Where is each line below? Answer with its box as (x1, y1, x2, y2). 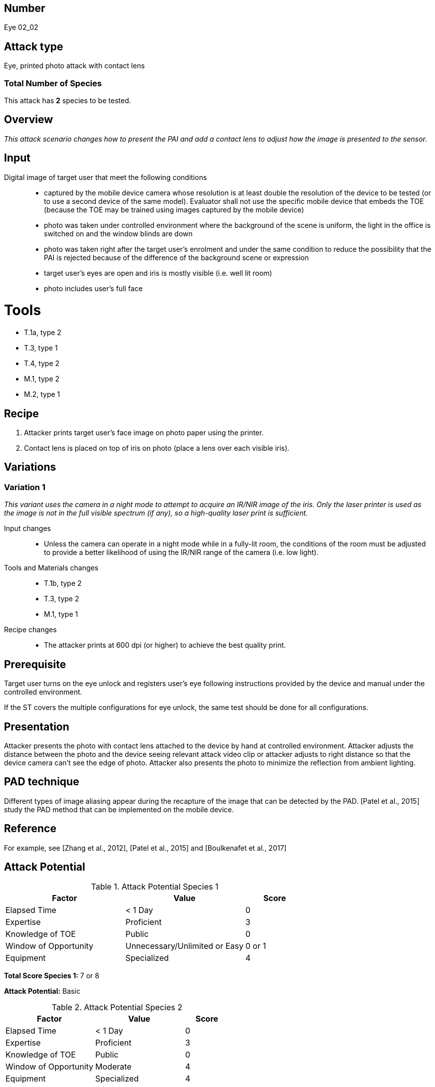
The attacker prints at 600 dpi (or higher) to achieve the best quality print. (44, 641, 286, 650)
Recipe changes (4, 625, 57, 634)
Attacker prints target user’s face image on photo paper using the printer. (24, 428, 264, 437)
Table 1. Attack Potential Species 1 (91, 882, 218, 892)
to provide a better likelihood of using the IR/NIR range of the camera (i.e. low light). (44, 548, 319, 557)
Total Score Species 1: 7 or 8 (4, 971, 99, 980)
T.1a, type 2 (24, 328, 61, 337)
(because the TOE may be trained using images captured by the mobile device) (44, 205, 304, 214)
